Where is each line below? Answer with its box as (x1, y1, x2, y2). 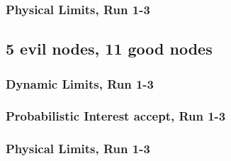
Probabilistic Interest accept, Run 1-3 (6, 107, 226, 125)
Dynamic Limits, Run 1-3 (6, 74, 154, 92)
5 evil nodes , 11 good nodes (6, 38, 213, 60)
